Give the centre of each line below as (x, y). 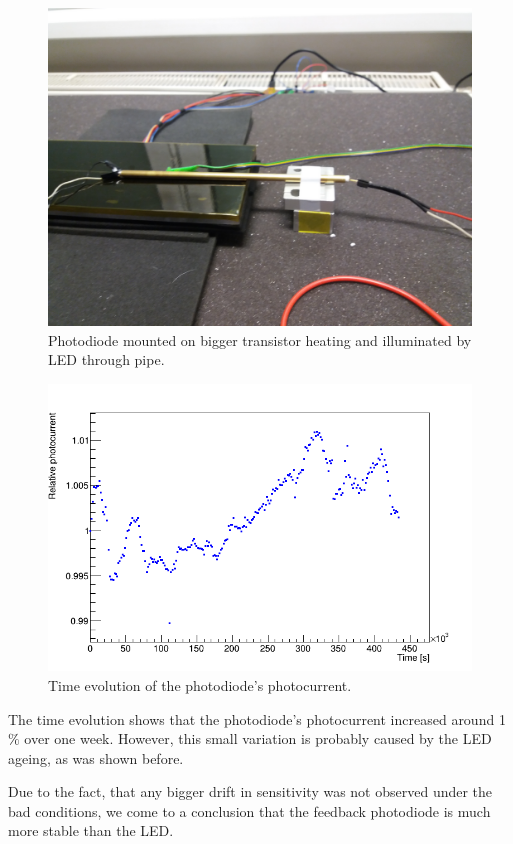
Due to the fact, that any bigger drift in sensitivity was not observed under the (250, 791)
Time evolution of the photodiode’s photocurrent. (200, 684)
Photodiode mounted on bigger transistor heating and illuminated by (260, 339)
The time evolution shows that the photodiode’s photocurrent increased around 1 (257, 718)
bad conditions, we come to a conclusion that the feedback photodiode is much (249, 810)
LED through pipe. (106, 359)
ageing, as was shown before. (96, 757)
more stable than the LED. (91, 830)
